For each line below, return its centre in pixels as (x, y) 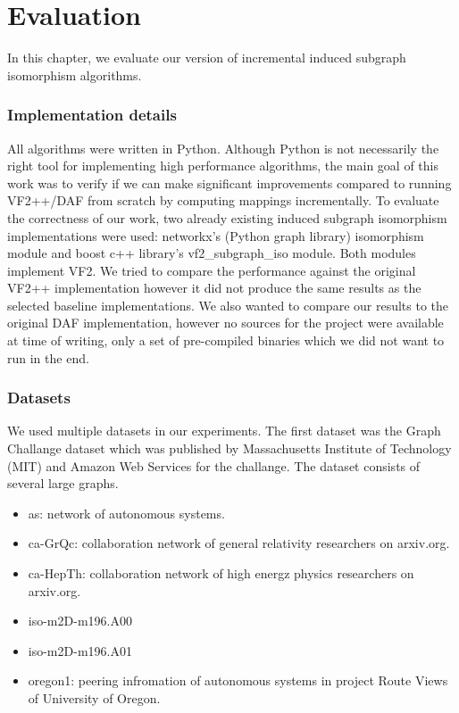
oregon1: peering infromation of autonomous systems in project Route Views (238, 680)
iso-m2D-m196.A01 (80, 650)
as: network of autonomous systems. (126, 513)
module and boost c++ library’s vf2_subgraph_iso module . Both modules (212, 253)
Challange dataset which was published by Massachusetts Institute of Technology (229, 448)
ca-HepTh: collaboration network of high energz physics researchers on (221, 573)
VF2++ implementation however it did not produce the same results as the (214, 288)
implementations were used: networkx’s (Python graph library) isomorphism (216, 235)
